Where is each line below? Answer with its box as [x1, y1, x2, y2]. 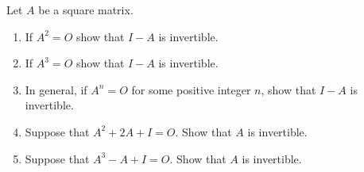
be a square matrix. [38, 2, 134, 17]
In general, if [25, 81, 87, 97]
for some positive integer [131, 81, 251, 97]
